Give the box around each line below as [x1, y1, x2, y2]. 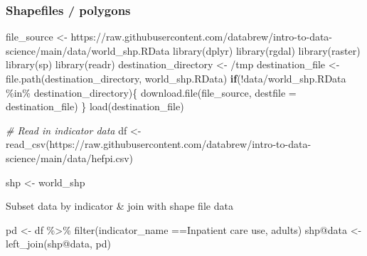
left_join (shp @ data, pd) [6, 236, 111, 251]
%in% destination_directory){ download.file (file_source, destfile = [6, 85, 297, 100]
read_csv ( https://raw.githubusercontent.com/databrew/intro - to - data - [6, 137, 312, 151]
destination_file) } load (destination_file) [6, 99, 184, 114]
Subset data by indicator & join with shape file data [6, 198, 233, 213]
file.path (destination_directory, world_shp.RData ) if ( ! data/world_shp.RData [6, 71, 346, 85]
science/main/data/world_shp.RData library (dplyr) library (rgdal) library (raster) [6, 43, 361, 58]
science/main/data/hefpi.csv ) [6, 150, 134, 165]
